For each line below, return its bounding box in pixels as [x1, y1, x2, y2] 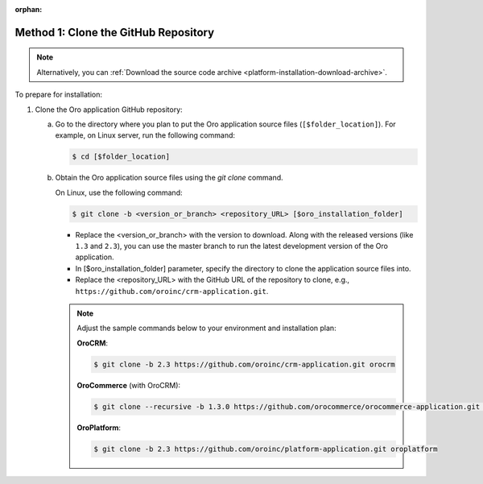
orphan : [14, 5, 43, 14]
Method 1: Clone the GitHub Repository [14, 25, 215, 39]
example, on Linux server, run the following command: [55, 130, 236, 140]
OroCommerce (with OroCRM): [76, 380, 181, 390]
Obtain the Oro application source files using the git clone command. [55, 173, 283, 183]
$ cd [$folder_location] [72, 152, 171, 161]
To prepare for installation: [14, 89, 103, 100]
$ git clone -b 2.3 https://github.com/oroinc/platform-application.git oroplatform [93, 444, 438, 453]
